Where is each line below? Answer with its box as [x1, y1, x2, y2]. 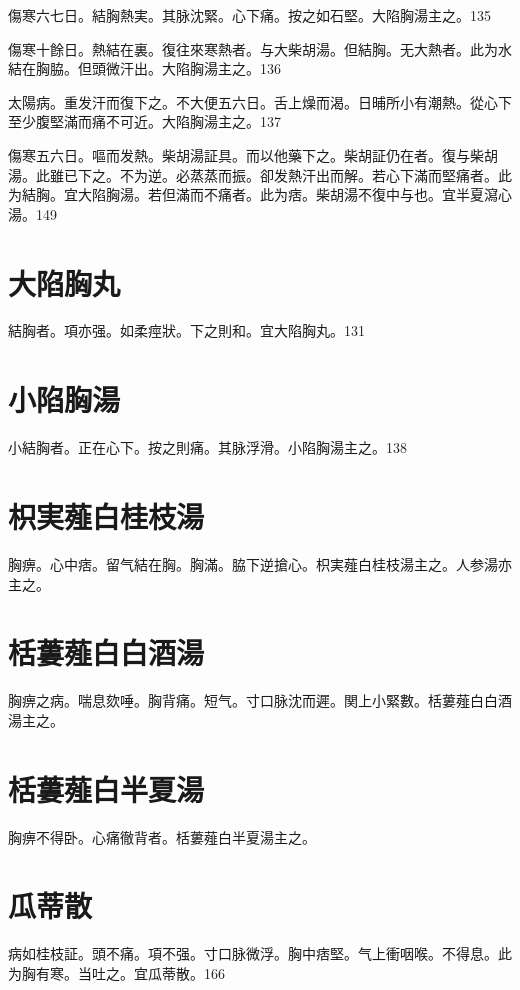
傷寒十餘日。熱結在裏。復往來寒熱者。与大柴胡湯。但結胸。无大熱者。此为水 [8, 38, 512, 59]
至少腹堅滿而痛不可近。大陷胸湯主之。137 [8, 111, 281, 132]
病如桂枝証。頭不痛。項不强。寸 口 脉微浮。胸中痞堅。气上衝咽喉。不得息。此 [8, 943, 512, 964]
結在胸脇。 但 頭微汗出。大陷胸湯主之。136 [8, 58, 281, 79]
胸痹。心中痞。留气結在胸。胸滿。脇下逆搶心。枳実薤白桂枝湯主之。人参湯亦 [8, 553, 512, 574]
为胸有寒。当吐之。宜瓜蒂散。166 [8, 962, 225, 983]
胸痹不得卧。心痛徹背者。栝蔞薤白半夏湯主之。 [8, 826, 316, 847]
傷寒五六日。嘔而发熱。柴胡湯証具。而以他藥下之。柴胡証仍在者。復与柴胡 [8, 144, 498, 165]
